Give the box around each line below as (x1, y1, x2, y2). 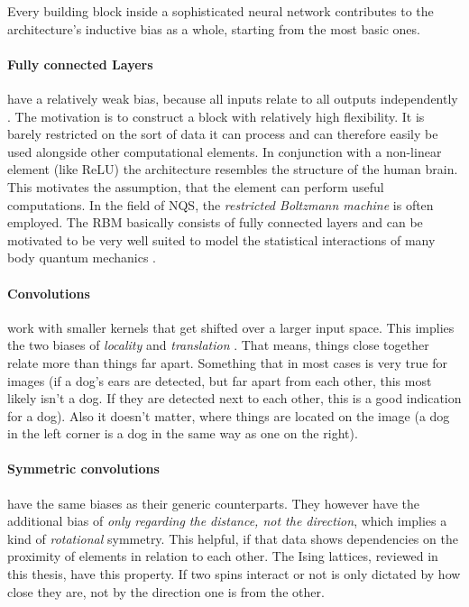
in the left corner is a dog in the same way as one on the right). (7, 424, 358, 443)
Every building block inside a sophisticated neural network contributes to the (7, 2, 434, 20)
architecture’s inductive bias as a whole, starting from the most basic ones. (7, 19, 420, 38)
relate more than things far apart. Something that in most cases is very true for (7, 353, 447, 372)
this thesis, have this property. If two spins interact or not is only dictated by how (7, 565, 461, 584)
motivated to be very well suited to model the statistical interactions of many (7, 230, 436, 249)
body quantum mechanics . (7, 248, 156, 267)
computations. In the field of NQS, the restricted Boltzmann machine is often (7, 195, 434, 214)
